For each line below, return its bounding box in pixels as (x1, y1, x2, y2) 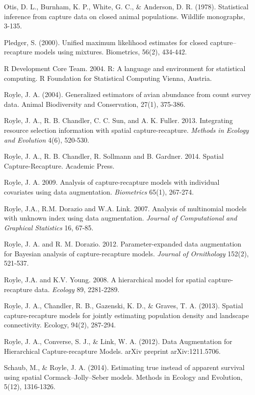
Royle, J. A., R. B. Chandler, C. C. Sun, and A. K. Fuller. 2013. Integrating (4, 115, 233, 125)
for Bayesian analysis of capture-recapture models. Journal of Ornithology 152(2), (4, 248, 249, 258)
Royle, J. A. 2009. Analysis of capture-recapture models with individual (4, 177, 220, 187)
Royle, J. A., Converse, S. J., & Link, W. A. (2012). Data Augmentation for (4, 336, 232, 346)
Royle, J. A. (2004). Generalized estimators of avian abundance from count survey (4, 89, 251, 99)
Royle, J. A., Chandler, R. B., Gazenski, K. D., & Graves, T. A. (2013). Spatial (4, 300, 243, 311)
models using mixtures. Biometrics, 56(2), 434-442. (34, 47, 187, 57)
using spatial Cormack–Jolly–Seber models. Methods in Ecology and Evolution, (4, 371, 243, 382)
